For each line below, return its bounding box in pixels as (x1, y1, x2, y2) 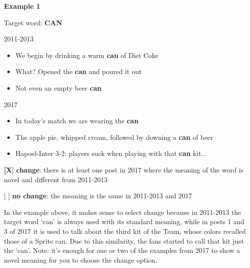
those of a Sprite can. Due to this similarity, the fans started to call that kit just (4, 235, 244, 246)
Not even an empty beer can (15, 82, 102, 93)
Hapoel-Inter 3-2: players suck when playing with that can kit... (15, 148, 207, 158)
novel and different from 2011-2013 (4, 174, 108, 184)
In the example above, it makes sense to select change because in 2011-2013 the (4, 207, 241, 217)
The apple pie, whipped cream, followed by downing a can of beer (15, 132, 213, 142)
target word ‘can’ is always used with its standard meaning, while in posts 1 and (4, 216, 245, 227)
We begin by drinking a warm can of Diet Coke (15, 50, 158, 60)
